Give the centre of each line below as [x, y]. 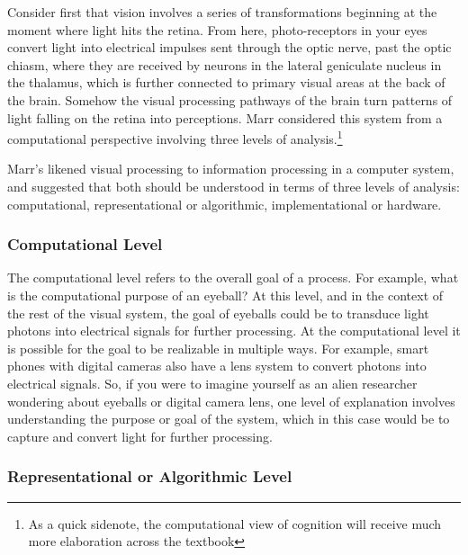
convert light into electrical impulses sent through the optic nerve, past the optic [229, 47]
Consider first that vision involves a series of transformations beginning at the [222, 12]
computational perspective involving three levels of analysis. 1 [175, 137]
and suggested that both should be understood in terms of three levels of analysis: [234, 186]
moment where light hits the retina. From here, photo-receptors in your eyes [217, 29]
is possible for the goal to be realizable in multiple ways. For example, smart [218, 348]
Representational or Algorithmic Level [150, 476]
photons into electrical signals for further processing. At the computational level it [234, 331]
